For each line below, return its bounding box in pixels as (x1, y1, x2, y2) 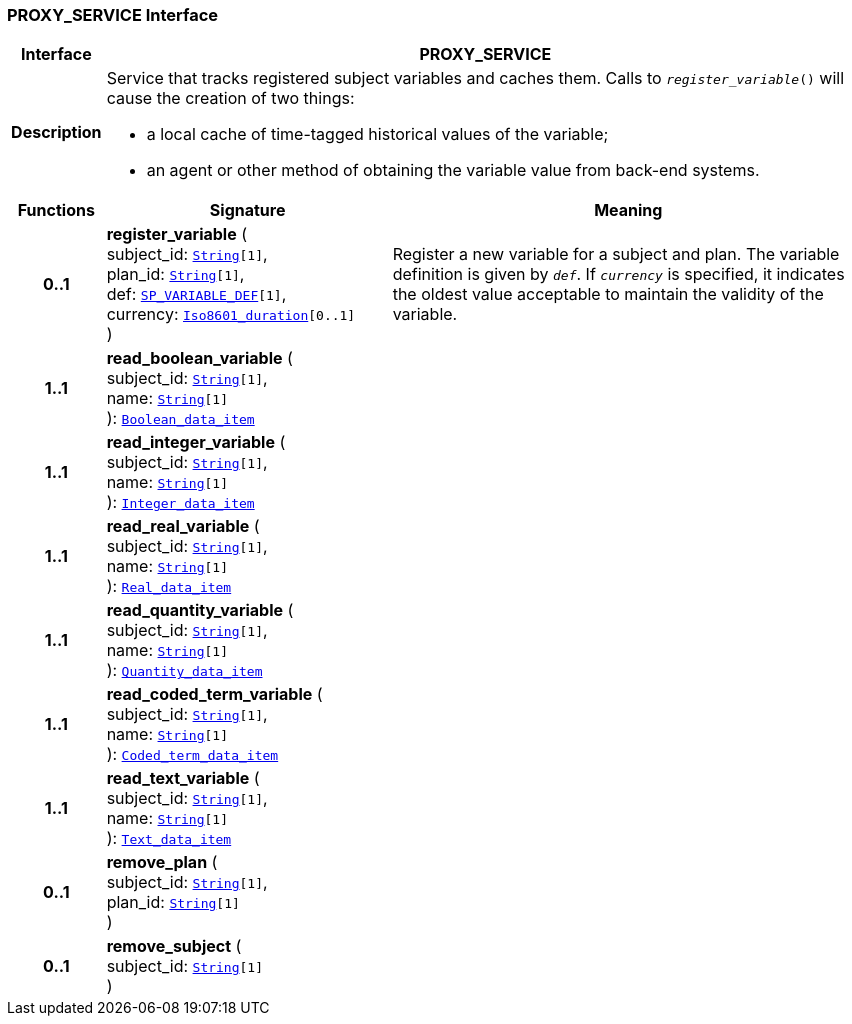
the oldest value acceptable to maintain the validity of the (392, 284, 824, 305)
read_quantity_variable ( (106, 600, 294, 621)
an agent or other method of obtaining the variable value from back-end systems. (146, 160, 760, 181)
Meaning (594, 200, 663, 221)
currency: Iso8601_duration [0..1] (106, 304, 356, 325)
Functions (17, 200, 95, 221)
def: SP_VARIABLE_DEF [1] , (106, 284, 287, 305)
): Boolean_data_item (106, 408, 255, 429)
